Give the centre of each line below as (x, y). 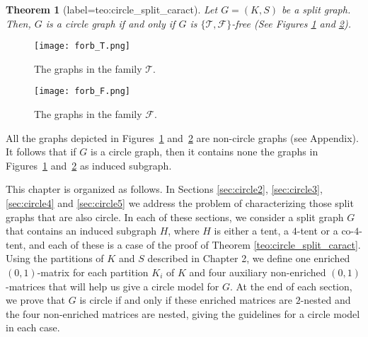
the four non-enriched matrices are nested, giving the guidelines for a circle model (183, 313)
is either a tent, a (252, 231)
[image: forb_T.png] (82, 46)
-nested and (326, 300)
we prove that (36, 300)
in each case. (33, 327)
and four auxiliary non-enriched (258, 272)
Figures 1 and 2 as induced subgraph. (89, 165)
